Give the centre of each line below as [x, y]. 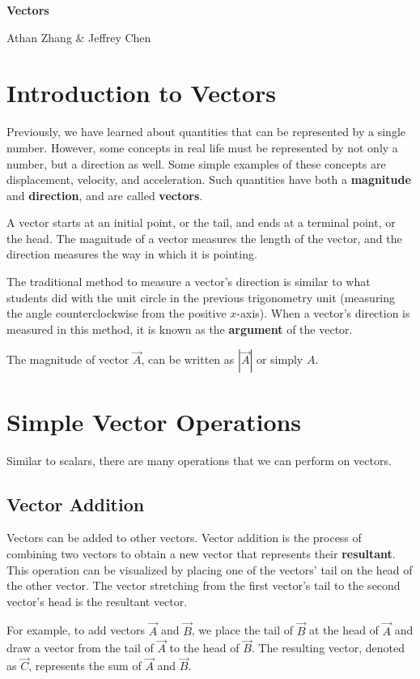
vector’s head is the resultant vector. [97, 601]
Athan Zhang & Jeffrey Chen [79, 37]
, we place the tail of [242, 630]
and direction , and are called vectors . [105, 195]
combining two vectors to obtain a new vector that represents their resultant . [201, 553]
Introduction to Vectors [141, 93]
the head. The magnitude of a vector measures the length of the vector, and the [204, 238]
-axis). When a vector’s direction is [323, 313]
